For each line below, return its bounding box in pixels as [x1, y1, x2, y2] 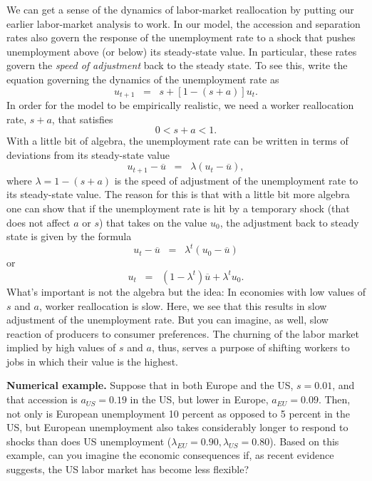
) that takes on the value [98, 214, 207, 229]
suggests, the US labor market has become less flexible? [6, 462, 249, 477]
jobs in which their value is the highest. [6, 353, 178, 368]
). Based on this [269, 433, 339, 448]
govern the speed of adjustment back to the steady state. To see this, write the [6, 58, 348, 73]
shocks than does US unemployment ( [6, 433, 172, 448]
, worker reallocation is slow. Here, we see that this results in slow [38, 298, 327, 313]
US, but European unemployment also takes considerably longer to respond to [6, 420, 348, 435]
